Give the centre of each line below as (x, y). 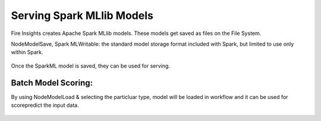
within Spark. (27, 52)
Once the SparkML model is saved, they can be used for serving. (91, 66)
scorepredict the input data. (45, 105)
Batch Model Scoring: (52, 83)
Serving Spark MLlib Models (82, 15)
